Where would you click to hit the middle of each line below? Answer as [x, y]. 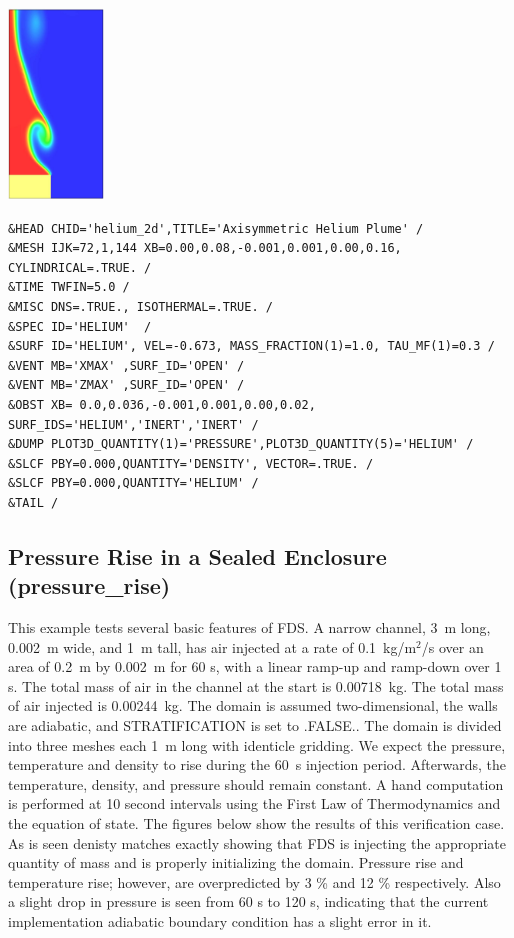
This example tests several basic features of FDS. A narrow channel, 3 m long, [249, 627]
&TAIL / [33, 502]
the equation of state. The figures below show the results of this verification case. [256, 823]
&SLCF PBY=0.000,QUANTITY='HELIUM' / [133, 483]
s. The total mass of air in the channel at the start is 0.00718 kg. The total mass [256, 685]
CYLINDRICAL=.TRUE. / [80, 267]
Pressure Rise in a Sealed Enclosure [197, 555]
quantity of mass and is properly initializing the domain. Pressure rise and [236, 862]
